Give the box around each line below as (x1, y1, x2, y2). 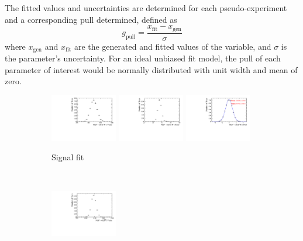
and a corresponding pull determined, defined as (5, 13, 177, 25)
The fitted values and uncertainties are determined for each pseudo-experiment (5, 2, 287, 13)
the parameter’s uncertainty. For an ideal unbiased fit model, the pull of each (5, 52, 281, 64)
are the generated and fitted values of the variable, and (74, 40, 271, 52)
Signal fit (51, 151, 84, 163)
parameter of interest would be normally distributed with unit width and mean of (5, 63, 298, 75)
